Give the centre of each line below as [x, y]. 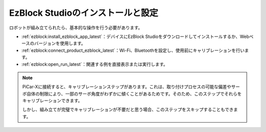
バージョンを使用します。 [60, 43]
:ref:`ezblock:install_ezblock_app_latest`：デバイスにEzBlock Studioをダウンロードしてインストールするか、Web [135, 36]
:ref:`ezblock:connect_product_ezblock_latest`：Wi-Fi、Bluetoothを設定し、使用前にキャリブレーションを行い [133, 50]
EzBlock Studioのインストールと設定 [84, 13]
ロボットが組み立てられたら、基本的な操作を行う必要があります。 [76, 28]
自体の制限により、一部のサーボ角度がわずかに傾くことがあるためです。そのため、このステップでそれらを [134, 94]
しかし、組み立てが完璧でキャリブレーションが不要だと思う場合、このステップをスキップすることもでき [128, 110]
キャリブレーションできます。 [52, 100]
